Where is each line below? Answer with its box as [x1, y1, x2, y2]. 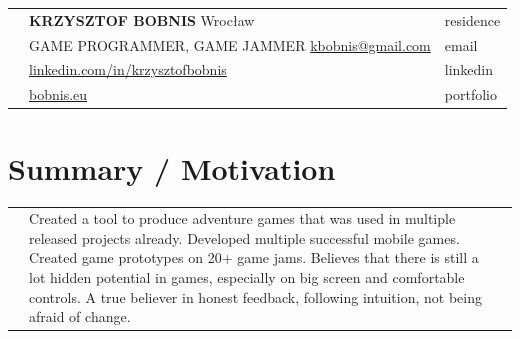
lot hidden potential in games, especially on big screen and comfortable [29, 267, 465, 288]
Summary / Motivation [8, 147, 336, 188]
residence [444, 9, 501, 30]
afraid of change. [29, 306, 131, 327]
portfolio [444, 84, 497, 105]
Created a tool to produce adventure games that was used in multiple [29, 208, 456, 229]
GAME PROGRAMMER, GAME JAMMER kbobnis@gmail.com [29, 34, 431, 55]
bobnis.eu [29, 84, 88, 105]
